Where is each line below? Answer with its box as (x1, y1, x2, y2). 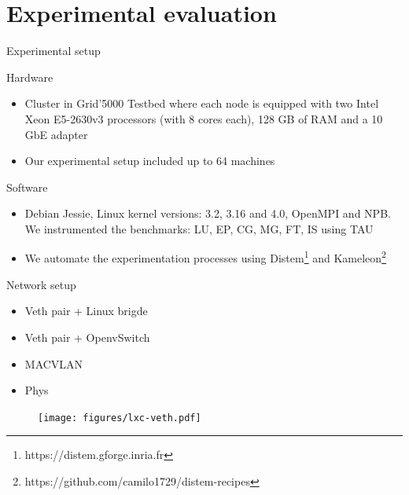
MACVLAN (24, 355, 83, 372)
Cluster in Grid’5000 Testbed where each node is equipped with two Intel (24, 95, 379, 112)
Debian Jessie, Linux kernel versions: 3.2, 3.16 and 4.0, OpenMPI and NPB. (24, 205, 391, 222)
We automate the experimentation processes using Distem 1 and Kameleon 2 (24, 247, 386, 266)
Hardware (6, 68, 53, 85)
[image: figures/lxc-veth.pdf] (38, 412, 201, 423)
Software (6, 178, 48, 195)
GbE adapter (24, 126, 88, 142)
